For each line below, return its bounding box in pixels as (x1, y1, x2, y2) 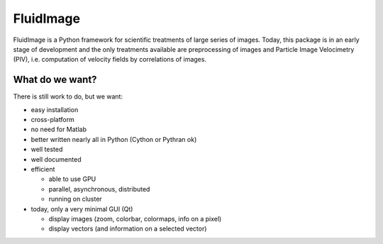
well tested (30, 145, 63, 154)
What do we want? (13, 74, 97, 86)
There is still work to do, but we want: (13, 92, 123, 101)
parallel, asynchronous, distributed (48, 184, 150, 193)
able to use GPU (48, 174, 96, 184)
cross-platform (30, 116, 74, 124)
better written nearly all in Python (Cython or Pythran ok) (30, 135, 197, 143)
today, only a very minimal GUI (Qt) (30, 204, 133, 213)
